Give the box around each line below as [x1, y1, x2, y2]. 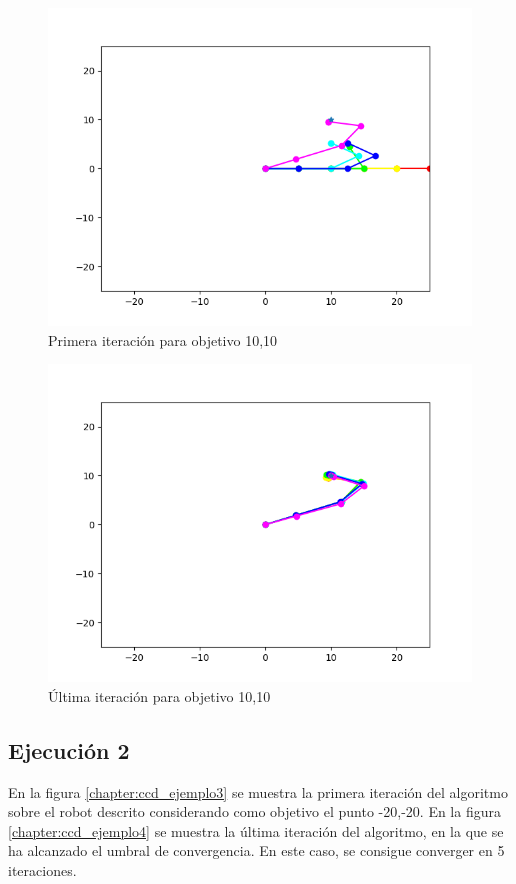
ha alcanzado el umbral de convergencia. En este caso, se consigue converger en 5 [8, 840, 505, 861]
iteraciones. [8, 859, 77, 880]
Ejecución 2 [8, 734, 130, 765]
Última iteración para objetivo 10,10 [48, 685, 271, 706]
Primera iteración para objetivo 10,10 [48, 329, 278, 350]
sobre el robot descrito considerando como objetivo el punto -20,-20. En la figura [8, 801, 501, 822]
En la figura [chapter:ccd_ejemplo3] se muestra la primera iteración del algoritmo [8, 781, 508, 802]
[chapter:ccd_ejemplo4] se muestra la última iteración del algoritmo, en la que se [8, 820, 504, 841]
